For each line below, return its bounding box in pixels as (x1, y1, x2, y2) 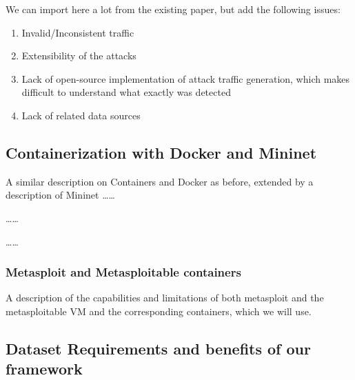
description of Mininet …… (6, 188, 115, 202)
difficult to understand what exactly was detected (21, 85, 231, 99)
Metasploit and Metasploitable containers (6, 263, 241, 281)
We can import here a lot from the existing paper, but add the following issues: (6, 2, 341, 16)
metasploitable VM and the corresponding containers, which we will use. (6, 303, 312, 318)
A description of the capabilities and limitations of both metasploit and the (6, 290, 324, 305)
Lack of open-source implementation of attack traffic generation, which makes (21, 71, 350, 86)
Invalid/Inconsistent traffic (21, 25, 134, 39)
